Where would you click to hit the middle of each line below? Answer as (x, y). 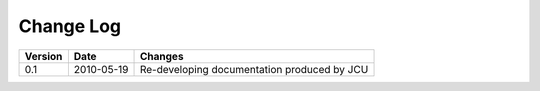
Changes (161, 56)
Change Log (70, 26)
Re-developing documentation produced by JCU (254, 69)
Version (43, 56)
